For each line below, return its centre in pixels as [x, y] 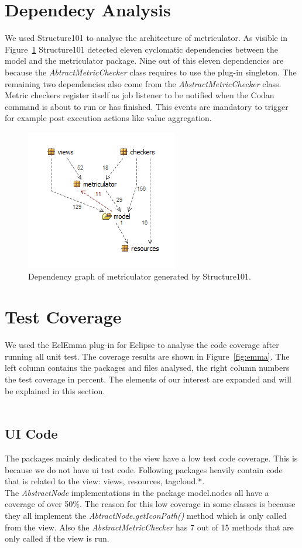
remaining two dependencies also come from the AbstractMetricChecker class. [143, 83]
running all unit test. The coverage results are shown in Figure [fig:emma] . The [147, 356]
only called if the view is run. [57, 538]
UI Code [31, 434]
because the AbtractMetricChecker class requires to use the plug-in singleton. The [151, 72]
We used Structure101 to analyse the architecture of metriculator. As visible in [146, 38]
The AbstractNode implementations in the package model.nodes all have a [137, 492]
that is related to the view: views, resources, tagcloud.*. [105, 481]
